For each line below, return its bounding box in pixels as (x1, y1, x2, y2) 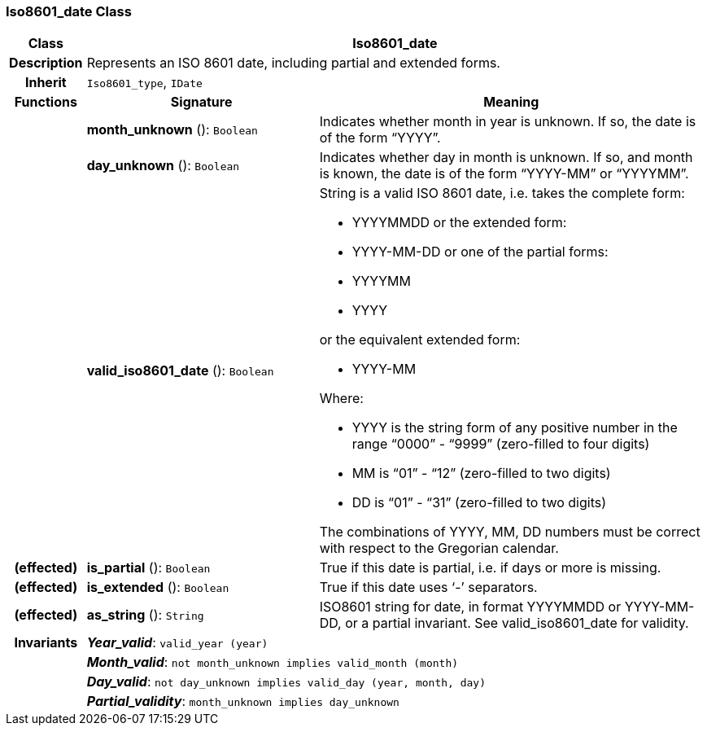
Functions (14, 94, 77, 111)
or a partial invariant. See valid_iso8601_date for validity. (345, 615, 689, 632)
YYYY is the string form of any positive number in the (351, 419, 678, 436)
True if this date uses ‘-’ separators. (319, 579, 538, 596)
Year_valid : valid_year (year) (86, 634, 268, 651)
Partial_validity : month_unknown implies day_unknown (86, 693, 399, 710)
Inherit (24, 74, 67, 91)
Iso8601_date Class (6, 3, 132, 20)
